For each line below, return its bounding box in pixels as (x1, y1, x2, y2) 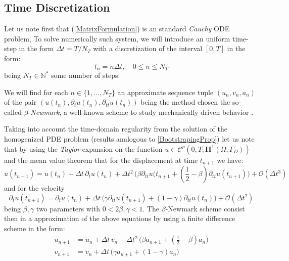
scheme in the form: (4, 223, 65, 233)
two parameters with (36, 203, 100, 213)
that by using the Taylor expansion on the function (4, 143, 163, 154)
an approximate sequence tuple (117, 86, 214, 97)
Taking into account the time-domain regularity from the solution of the (4, 123, 227, 134)
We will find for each (4, 86, 68, 97)
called (4, 106, 22, 117)
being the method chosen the (140, 97, 230, 107)
